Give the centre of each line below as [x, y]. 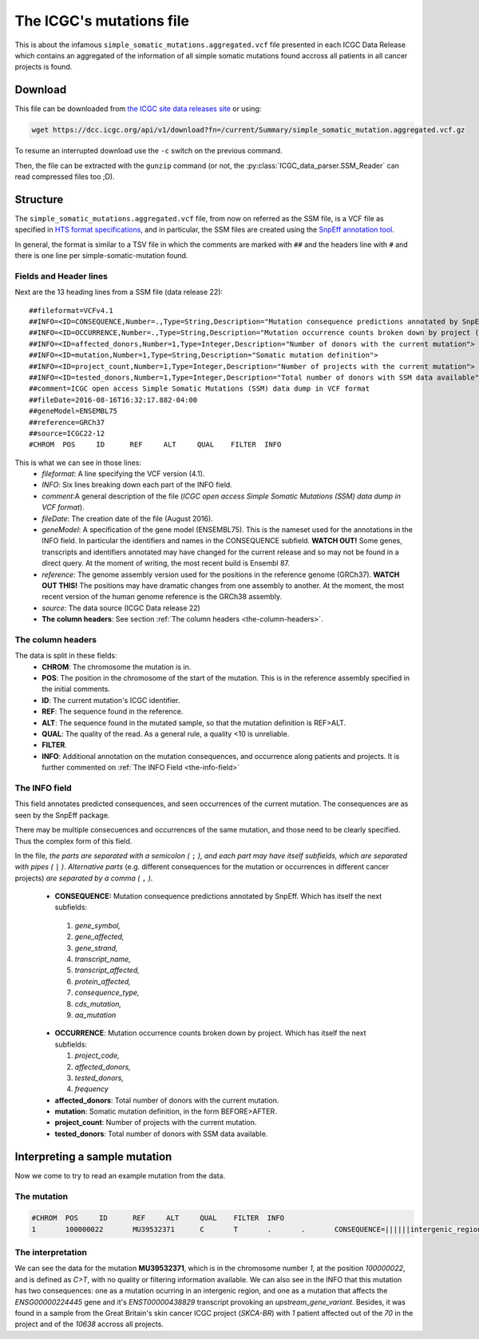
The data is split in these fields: [66, 656]
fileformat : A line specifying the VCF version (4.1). [123, 474]
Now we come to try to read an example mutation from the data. [120, 1175]
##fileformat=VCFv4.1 [71, 310]
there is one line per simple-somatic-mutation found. [101, 256]
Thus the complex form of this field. [73, 841]
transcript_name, [103, 960]
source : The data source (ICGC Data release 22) [121, 608]
